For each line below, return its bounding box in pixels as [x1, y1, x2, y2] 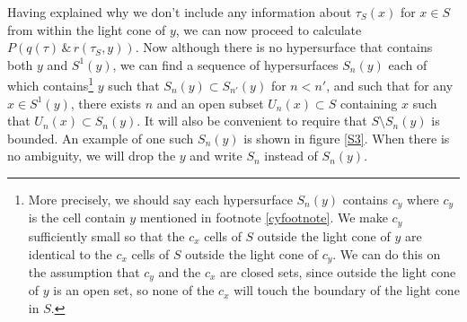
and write [189, 146, 242, 165]
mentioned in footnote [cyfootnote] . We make [139, 208, 388, 227]
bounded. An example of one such [7, 128, 194, 147]
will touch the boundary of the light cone [233, 281, 460, 300]
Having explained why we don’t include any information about [7, 3, 352, 21]
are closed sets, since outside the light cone [220, 262, 456, 281]
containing [339, 93, 398, 112]
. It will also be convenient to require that [137, 111, 367, 130]
